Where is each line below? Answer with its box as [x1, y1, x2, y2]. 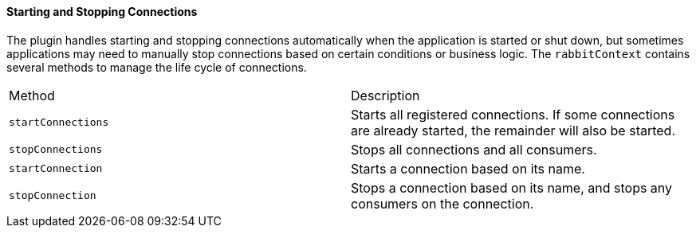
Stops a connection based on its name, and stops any [351, 179, 673, 196]
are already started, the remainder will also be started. [351, 122, 676, 138]
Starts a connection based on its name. [351, 160, 585, 177]
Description [351, 87, 420, 103]
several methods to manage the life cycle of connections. [6, 60, 307, 74]
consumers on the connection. [351, 195, 534, 212]
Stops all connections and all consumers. [351, 141, 597, 158]
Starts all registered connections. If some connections [351, 106, 675, 123]
